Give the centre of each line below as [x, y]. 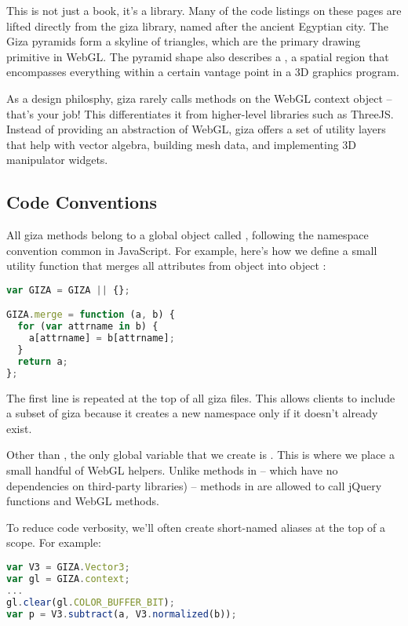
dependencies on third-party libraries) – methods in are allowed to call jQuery [194, 485]
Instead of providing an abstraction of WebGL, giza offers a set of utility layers [196, 129]
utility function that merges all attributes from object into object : [166, 266]
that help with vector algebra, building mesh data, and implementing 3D [182, 144]
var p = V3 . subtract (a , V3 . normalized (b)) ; [122, 614]
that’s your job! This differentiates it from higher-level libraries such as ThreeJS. [200, 113]
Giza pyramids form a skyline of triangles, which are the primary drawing [184, 41]
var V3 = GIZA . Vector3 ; [68, 568]
